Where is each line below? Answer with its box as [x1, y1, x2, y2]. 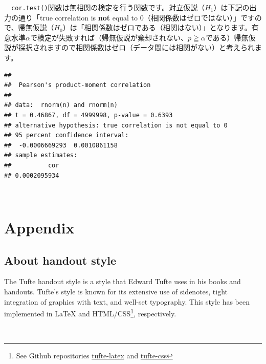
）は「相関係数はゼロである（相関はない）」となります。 [62, 22, 252, 33]
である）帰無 [205, 32, 249, 42]
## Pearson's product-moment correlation [4, 81, 151, 89]
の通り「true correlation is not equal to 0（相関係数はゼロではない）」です [11, 12, 255, 23]
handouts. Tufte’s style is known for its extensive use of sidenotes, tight [4, 286, 228, 296]
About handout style [4, 252, 116, 268]
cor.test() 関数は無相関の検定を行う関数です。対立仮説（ [11, 2, 205, 12]
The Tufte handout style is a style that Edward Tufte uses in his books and [4, 276, 241, 287]
